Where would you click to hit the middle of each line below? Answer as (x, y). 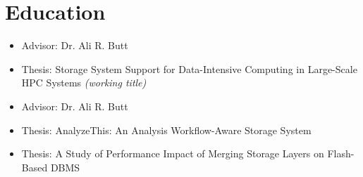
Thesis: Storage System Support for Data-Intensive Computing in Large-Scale (189, 68)
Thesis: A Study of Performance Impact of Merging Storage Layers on (173, 153)
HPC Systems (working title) (84, 83)
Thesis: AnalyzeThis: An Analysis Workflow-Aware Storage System (166, 130)
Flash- (341, 153)
